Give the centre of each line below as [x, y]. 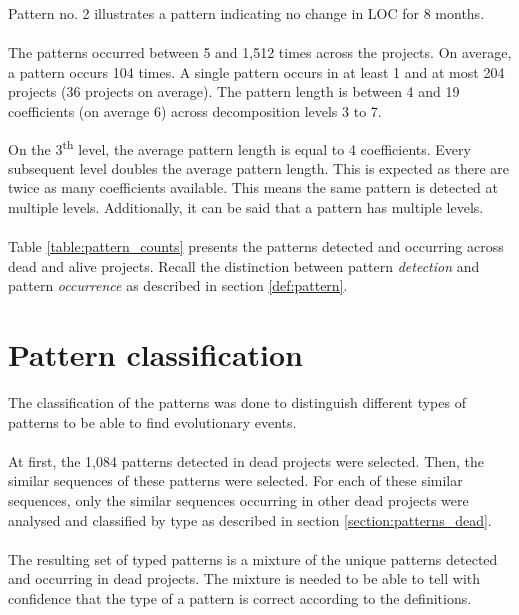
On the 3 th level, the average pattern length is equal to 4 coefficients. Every [239, 147]
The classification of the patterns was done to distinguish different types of [237, 402]
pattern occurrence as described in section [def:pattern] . [178, 285]
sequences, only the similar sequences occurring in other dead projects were [238, 500]
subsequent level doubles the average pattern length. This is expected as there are [259, 167]
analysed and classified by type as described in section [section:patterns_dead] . [250, 519]
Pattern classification [155, 354]
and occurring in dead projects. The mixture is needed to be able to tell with [244, 578]
